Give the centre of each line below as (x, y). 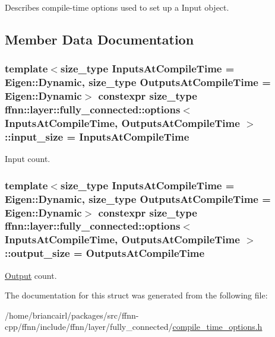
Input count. (28, 159)
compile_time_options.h (217, 327)
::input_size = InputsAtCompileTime (97, 136)
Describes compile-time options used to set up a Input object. (117, 7)
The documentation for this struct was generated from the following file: (136, 295)
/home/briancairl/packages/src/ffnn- (72, 315)
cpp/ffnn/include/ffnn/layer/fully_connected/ (89, 327)
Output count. (31, 275)
